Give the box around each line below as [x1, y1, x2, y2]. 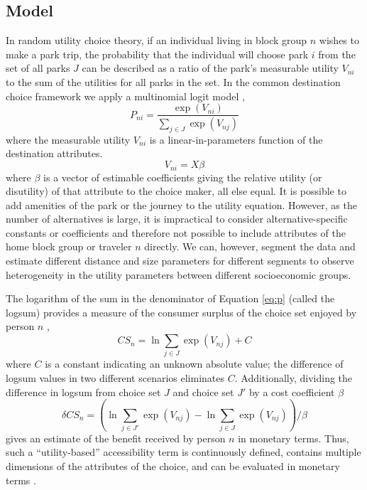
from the [318, 46, 356, 61]
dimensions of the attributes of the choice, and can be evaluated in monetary [6, 459, 340, 474]
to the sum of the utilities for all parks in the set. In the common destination [6, 74, 341, 89]
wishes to [319, 33, 359, 48]
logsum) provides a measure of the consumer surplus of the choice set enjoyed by [6, 304, 357, 319]
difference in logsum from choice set [6, 384, 161, 399]
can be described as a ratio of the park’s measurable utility [82, 60, 339, 75]
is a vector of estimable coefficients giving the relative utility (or [43, 169, 322, 184]
